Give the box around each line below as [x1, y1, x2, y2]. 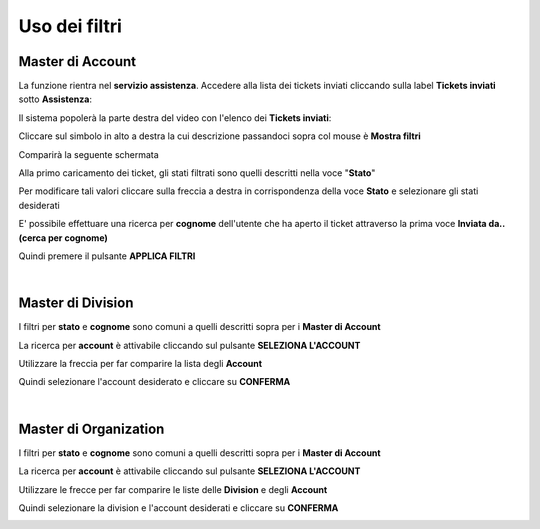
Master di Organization [18, 420, 165, 437]
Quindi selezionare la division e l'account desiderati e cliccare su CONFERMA [18, 501, 339, 514]
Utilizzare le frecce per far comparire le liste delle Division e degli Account [18, 483, 328, 495]
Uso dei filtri [18, 15, 122, 37]
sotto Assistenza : [18, 93, 92, 105]
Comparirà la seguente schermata [18, 148, 159, 160]
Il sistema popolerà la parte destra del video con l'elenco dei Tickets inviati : [18, 111, 332, 124]
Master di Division [18, 295, 134, 312]
